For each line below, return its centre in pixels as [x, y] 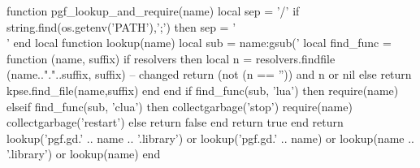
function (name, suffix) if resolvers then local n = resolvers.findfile [171, 58]
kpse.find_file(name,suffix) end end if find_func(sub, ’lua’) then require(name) [203, 90]
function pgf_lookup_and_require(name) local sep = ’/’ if [153, 11]
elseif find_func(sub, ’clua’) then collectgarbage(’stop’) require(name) [180, 106]
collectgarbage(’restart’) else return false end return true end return [175, 122]
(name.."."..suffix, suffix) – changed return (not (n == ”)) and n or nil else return [209, 74]
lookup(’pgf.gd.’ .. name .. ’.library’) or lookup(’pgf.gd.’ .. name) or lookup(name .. [210, 138]
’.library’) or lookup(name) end [84, 154]
